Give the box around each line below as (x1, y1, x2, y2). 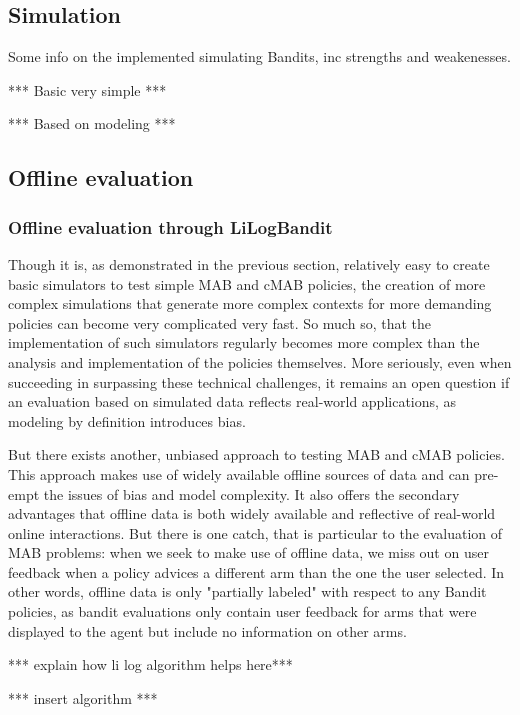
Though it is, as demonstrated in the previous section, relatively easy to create (8, 253, 490, 274)
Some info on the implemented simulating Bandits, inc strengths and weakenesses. (8, 46, 511, 67)
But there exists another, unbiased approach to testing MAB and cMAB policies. (8, 444, 505, 465)
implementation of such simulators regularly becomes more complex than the (8, 332, 480, 353)
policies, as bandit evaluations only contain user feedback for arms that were (8, 601, 477, 622)
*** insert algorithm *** (8, 687, 158, 708)
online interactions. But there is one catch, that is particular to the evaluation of (8, 522, 503, 543)
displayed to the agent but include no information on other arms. (8, 620, 407, 641)
